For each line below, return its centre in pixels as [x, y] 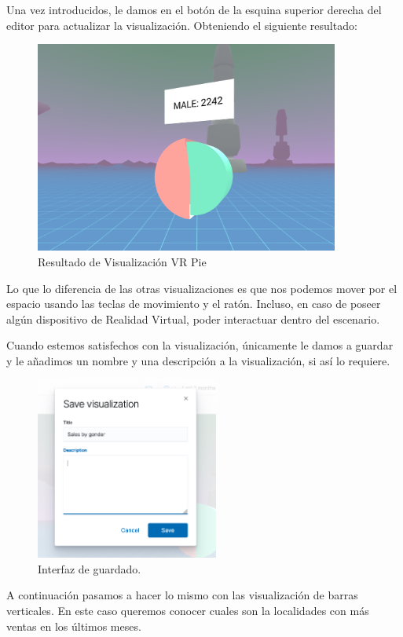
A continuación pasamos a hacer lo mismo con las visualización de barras [182, 595]
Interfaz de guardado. [90, 568]
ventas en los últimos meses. [74, 626]
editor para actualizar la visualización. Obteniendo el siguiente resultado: [182, 25]
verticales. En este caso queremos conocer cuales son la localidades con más [188, 611]
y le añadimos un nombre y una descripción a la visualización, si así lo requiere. [198, 360]
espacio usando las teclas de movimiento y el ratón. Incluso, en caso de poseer [194, 304]
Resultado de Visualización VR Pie [122, 261]
